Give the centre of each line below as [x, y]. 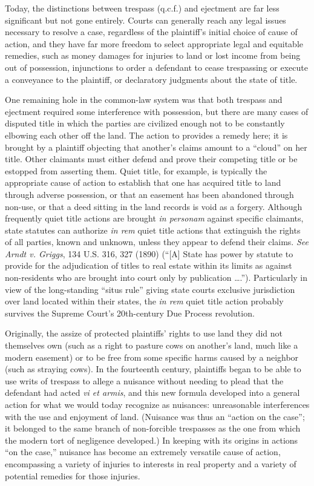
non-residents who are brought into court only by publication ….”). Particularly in [156, 277]
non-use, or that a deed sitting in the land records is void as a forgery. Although [154, 206]
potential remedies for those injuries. [73, 475]
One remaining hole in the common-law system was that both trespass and [144, 100]
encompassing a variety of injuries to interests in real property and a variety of [151, 463]
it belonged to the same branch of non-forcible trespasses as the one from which [153, 428]
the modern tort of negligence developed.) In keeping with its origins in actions [152, 440]
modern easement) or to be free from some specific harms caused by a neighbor [152, 357]
